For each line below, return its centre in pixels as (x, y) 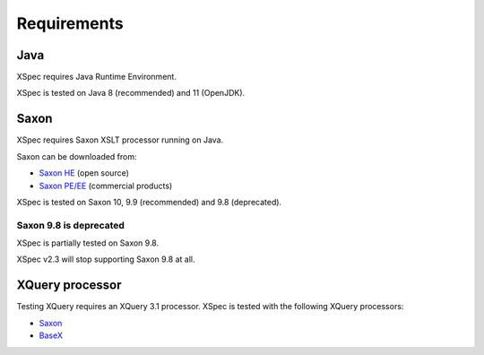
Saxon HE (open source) (84, 173)
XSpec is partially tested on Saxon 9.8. (88, 243)
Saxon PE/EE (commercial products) (106, 186)
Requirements (70, 23)
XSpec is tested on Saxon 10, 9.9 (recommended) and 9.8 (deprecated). (149, 202)
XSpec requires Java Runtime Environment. (96, 77)
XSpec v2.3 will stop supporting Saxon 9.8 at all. (106, 259)
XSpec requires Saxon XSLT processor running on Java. (120, 140)
